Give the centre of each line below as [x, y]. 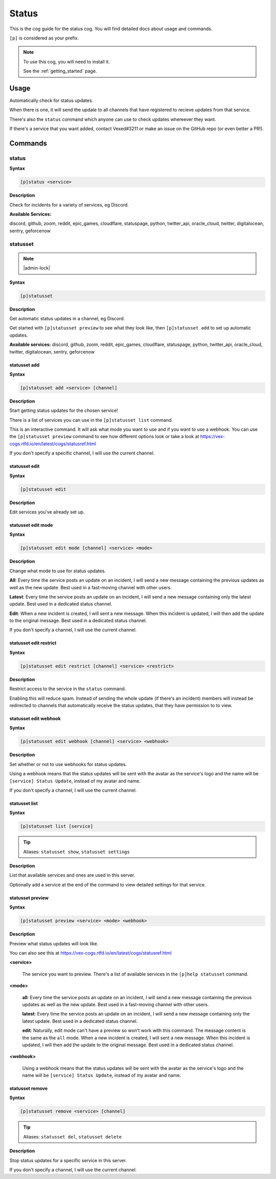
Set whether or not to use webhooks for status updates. [68, 764]
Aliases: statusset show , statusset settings [76, 852]
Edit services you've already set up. [47, 512]
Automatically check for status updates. [51, 100]
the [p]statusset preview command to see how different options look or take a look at [104, 437]
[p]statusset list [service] [57, 826]
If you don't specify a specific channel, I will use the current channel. [82, 453]
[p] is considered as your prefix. [44, 38]
